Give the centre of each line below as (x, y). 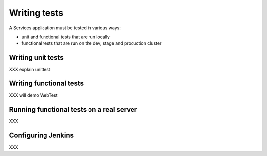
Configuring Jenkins (42, 135)
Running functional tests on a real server (73, 109)
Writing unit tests (36, 58)
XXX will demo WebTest (33, 95)
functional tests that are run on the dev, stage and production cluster (91, 43)
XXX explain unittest (30, 70)
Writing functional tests (46, 84)
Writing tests (36, 13)
